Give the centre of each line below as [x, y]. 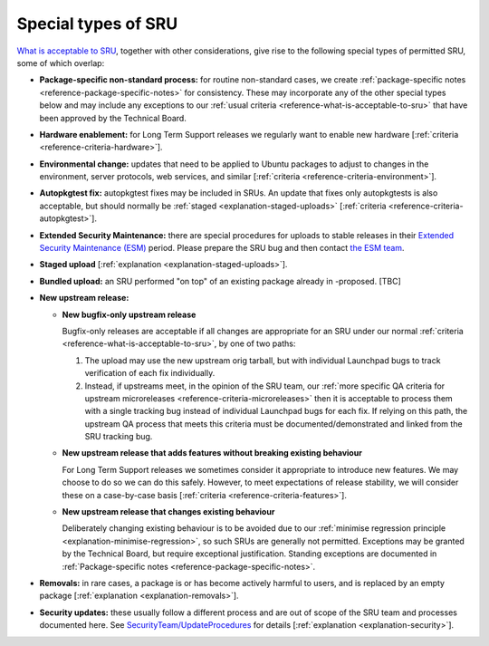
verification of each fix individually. [150, 373]
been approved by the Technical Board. [113, 118]
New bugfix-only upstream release [129, 314]
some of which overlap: [61, 63]
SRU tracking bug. [119, 437]
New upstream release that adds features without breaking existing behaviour [212, 453]
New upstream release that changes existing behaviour [168, 512]
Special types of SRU [97, 24]
